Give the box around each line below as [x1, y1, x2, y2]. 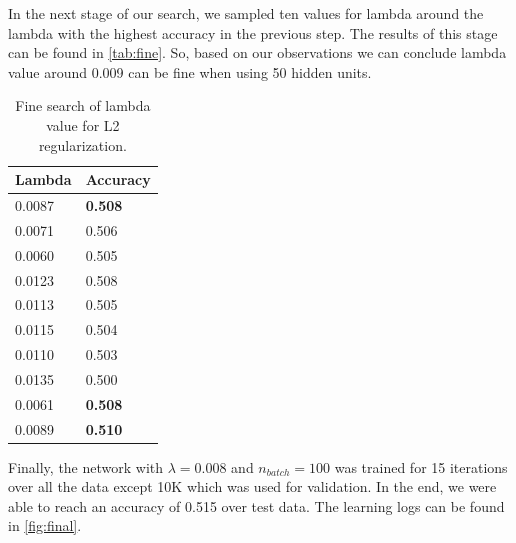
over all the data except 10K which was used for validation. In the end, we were [8, 476, 497, 497]
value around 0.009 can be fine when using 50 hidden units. [8, 61, 372, 82]
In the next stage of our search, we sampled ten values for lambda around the [8, 3, 484, 23]
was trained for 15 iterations [334, 456, 508, 477]
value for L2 [46, 114, 120, 135]
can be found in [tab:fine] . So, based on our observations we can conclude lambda [8, 42, 507, 63]
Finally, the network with [8, 456, 164, 477]
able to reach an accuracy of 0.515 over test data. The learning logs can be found [8, 495, 505, 516]
